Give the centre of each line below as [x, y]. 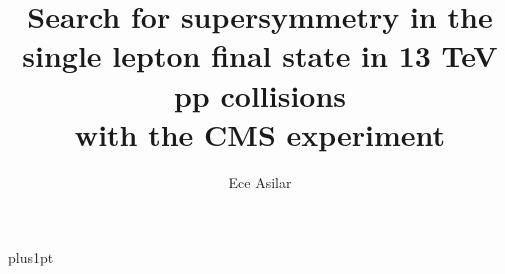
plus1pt [31, 257]
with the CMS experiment [260, 133]
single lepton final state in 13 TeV [260, 55]
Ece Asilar [260, 181]
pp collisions [260, 94]
